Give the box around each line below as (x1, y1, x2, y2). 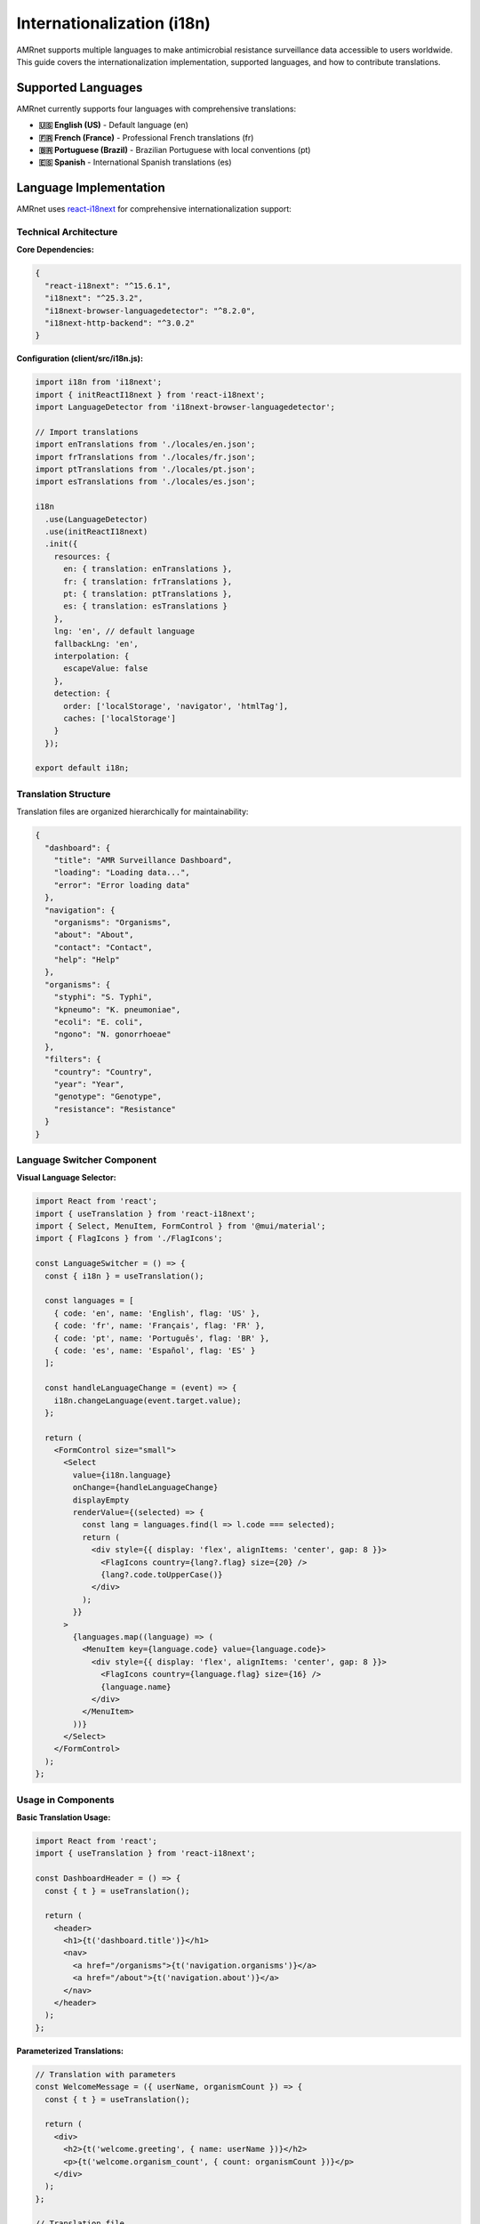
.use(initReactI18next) (44, 527, 148, 537)
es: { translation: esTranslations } (63, 601, 228, 611)
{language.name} (100, 1681, 172, 1692)
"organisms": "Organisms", (53, 917, 172, 927)
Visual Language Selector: (16, 1172, 116, 1183)
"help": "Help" (53, 955, 120, 965)
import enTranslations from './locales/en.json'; (35, 439, 256, 449)
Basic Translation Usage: (16, 1811, 111, 1823)
